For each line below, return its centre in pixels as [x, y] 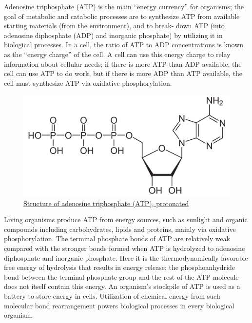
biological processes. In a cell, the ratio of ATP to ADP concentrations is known [124, 45]
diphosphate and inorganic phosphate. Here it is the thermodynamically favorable [126, 257]
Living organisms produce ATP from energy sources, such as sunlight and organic [126, 219]
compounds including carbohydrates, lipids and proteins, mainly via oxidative [120, 229]
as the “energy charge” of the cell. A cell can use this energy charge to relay [117, 54]
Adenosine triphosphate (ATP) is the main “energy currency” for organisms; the [124, 6]
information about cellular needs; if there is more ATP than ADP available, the [123, 64]
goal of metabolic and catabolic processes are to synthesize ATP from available [122, 16]
